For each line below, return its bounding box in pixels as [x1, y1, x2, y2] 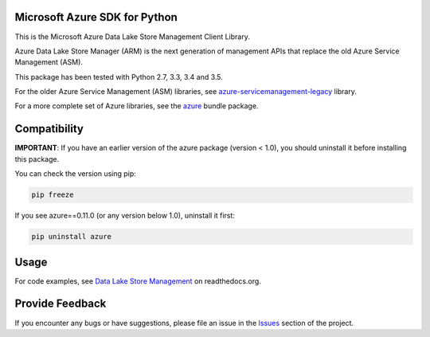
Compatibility [14, 122, 84, 135]
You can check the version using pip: [14, 169, 137, 178]
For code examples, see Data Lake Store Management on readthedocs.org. [14, 276, 262, 286]
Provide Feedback [14, 297, 107, 311]
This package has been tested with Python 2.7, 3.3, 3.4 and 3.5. [14, 72, 223, 81]
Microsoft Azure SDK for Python [14, 10, 178, 24]
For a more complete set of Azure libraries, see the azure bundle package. [14, 101, 259, 111]
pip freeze [31, 190, 74, 199]
